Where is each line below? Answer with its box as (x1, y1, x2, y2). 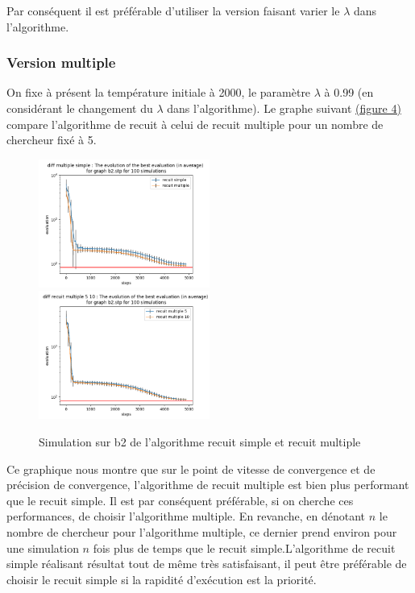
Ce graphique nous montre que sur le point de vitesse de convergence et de (6, 460, 376, 477)
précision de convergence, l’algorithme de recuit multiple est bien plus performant (6, 476, 409, 493)
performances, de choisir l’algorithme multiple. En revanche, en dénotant (6, 508, 366, 525)
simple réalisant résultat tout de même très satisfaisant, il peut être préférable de (6, 555, 407, 572)
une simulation (6, 539, 79, 556)
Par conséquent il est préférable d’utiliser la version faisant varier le (6, 2, 340, 19)
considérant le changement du (6, 100, 153, 116)
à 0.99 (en (324, 84, 374, 101)
